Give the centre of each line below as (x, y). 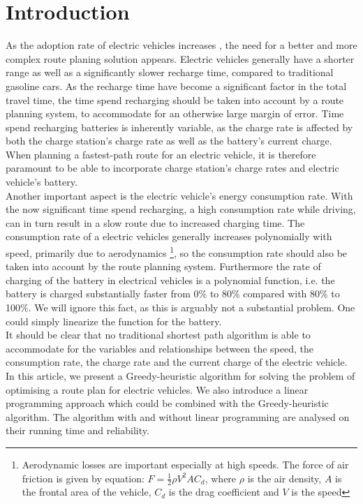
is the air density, (284, 478)
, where (221, 478)
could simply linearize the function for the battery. (114, 321)
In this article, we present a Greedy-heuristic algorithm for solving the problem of (180, 376)
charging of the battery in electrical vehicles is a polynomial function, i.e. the (170, 280)
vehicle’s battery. (42, 182)
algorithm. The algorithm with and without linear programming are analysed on (178, 416)
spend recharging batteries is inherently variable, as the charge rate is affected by (179, 127)
